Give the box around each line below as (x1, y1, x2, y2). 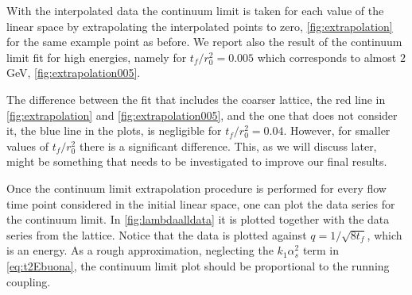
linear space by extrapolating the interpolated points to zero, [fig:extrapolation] (6, 17, 393, 34)
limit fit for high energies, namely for (6, 48, 187, 65)
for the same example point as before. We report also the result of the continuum (6, 33, 402, 50)
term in (302, 242, 340, 259)
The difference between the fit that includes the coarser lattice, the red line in (6, 90, 386, 107)
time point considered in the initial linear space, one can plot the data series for (6, 195, 395, 212)
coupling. (6, 273, 51, 289)
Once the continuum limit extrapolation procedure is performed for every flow (6, 179, 387, 196)
